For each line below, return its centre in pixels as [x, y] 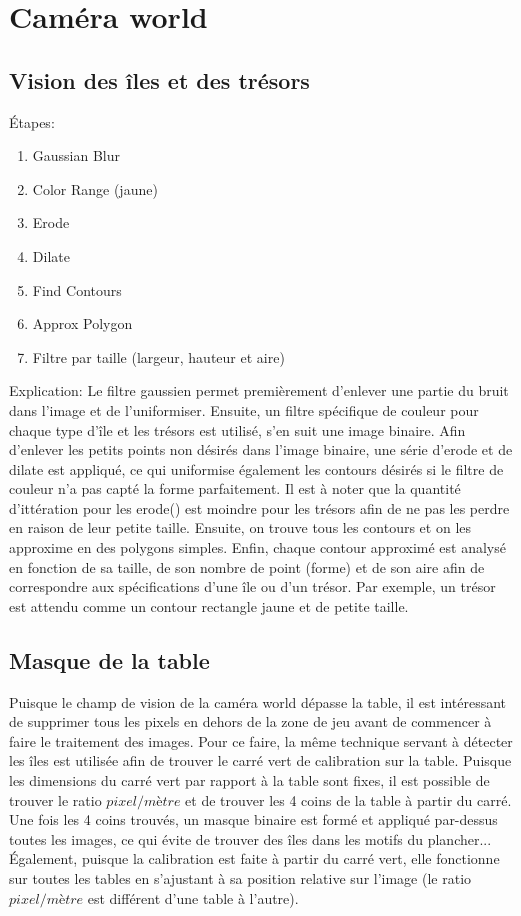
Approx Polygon [82, 323]
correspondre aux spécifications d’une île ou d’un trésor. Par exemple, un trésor [252, 586]
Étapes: [32, 121]
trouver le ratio [55, 799]
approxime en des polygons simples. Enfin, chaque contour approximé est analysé [257, 547]
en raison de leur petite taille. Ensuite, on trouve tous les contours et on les [240, 527]
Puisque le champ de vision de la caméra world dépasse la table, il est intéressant [258, 701]
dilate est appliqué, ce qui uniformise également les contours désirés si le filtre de [256, 468]
